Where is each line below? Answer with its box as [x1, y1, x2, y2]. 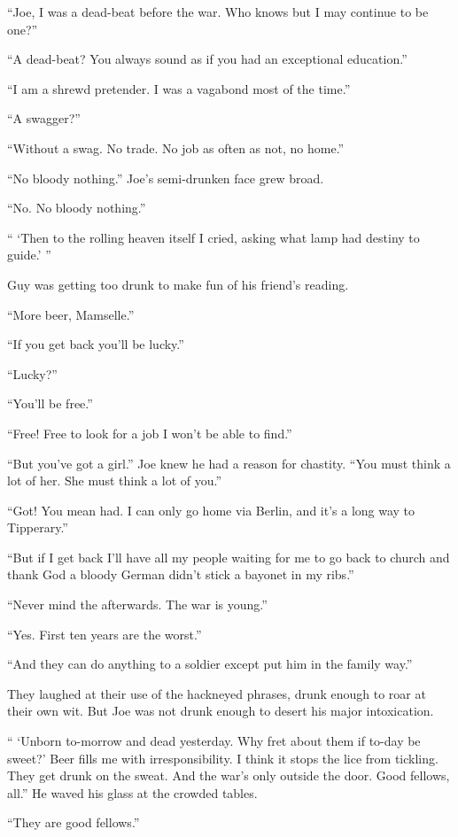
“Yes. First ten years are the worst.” [7, 624, 202, 643]
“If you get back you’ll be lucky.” [7, 335, 184, 353]
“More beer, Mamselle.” [7, 305, 135, 323]
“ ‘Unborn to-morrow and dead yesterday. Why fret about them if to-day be [7, 732, 421, 750]
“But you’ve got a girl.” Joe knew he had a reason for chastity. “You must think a [7, 453, 451, 472]
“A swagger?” [7, 109, 81, 128]
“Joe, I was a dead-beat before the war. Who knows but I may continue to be [7, 3, 429, 20]
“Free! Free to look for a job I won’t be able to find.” [7, 423, 292, 442]
